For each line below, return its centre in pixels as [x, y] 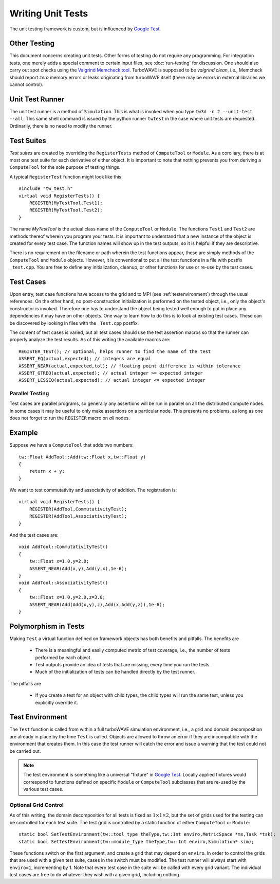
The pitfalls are [25, 683]
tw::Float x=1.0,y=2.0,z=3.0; [67, 597]
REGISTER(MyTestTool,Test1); [66, 203]
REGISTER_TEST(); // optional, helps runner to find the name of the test [115, 351]
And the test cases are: [34, 535]
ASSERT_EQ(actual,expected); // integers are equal [85, 359]
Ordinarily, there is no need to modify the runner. [61, 126]
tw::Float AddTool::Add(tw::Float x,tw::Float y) [82, 457]
